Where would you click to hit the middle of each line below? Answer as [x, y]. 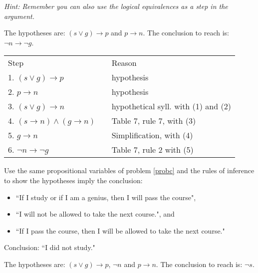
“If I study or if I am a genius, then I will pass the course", [106, 197]
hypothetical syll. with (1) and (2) [171, 106]
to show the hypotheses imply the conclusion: [73, 180]
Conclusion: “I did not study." [50, 247]
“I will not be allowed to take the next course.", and [95, 214]
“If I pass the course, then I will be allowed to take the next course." [120, 230]
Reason [124, 63]
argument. [19, 16]
